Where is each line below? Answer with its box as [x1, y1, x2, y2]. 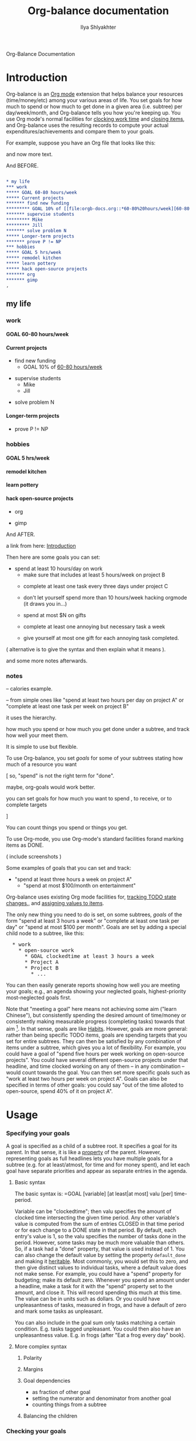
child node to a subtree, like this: [6, 930, 85, 937]
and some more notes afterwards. [6, 657, 88, 664]
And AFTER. [6, 531, 35, 538]
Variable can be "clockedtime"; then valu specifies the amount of [14, 1208, 171, 1215]
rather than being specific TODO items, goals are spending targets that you [6, 1031, 187, 1038]
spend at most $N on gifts [23, 611, 87, 618]
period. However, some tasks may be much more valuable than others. [14, 1239, 185, 1246]
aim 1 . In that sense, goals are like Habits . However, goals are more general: [6, 1024, 188, 1032]
